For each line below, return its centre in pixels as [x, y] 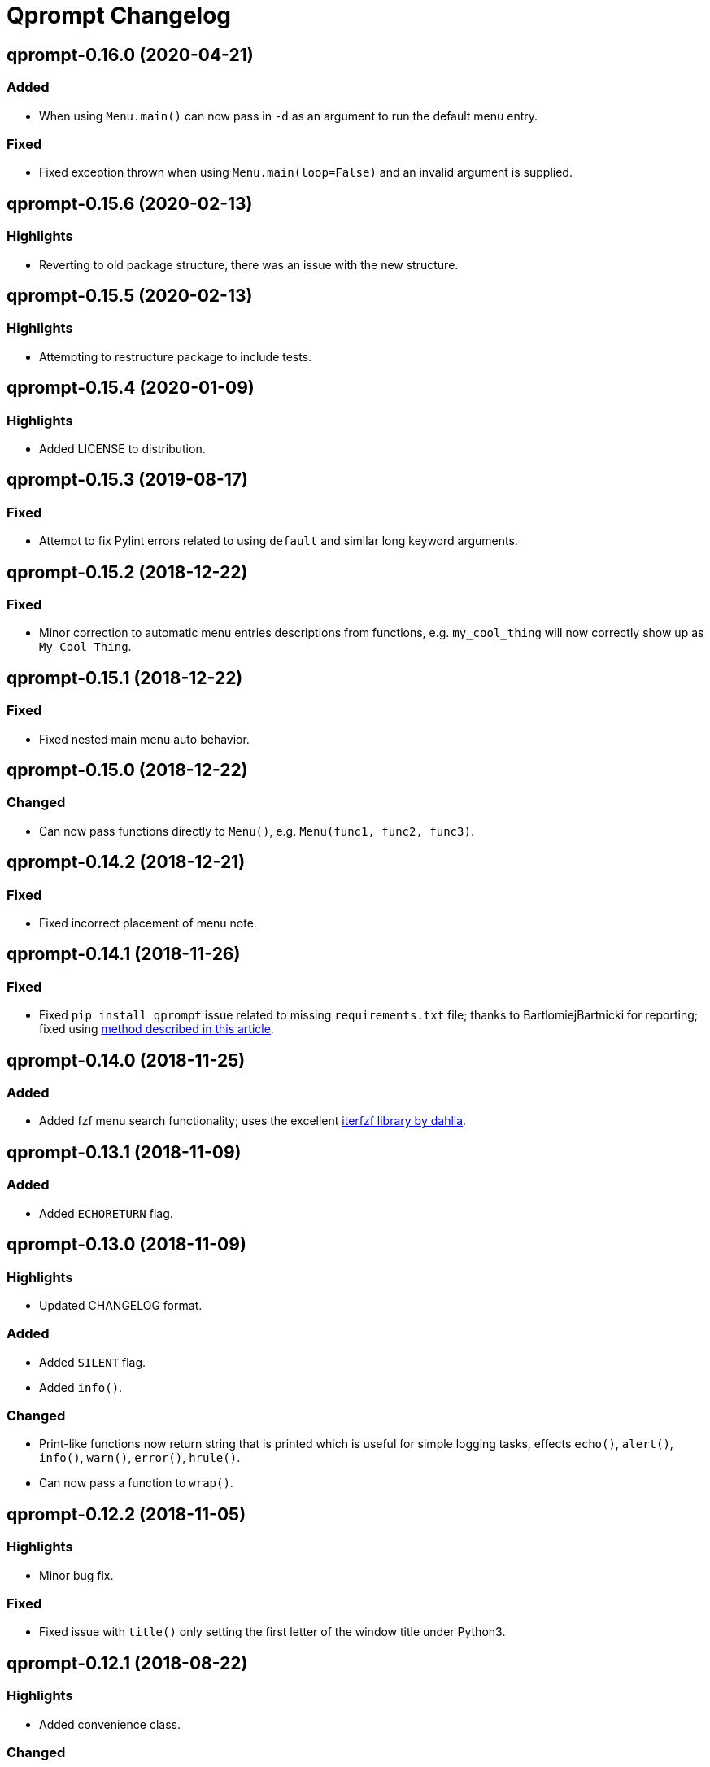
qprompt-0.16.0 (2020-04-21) [130, 55]
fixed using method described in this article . [157, 1029]
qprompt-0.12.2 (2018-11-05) [126, 1514]
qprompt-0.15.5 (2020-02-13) [130, 295]
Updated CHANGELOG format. [121, 1305]
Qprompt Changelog [119, 15]
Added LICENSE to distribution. [122, 448]
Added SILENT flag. [93, 1362]
